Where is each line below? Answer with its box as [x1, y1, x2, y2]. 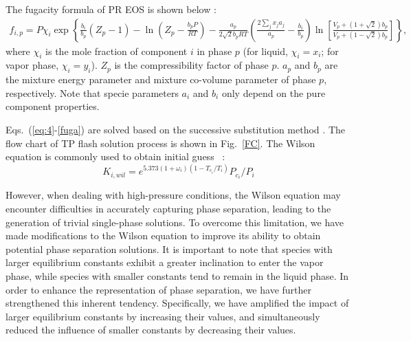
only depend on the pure [221, 85, 326, 100]
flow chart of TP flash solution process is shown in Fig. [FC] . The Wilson [5, 135, 315, 150]
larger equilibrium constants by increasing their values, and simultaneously [5, 309, 320, 323]
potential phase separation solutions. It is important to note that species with [5, 241, 333, 256]
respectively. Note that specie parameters [5, 85, 179, 100]
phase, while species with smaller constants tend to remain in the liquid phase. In [5, 268, 349, 283]
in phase [197, 43, 232, 58]
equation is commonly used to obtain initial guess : [5, 149, 225, 164]
